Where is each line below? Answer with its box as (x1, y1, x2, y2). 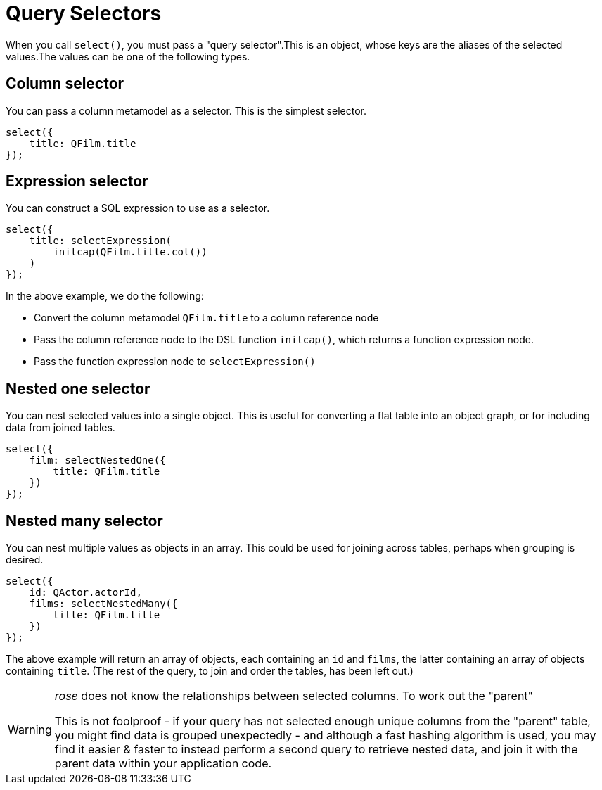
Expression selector (6, 172, 148, 191)
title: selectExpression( (29, 235, 172, 247)
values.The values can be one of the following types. (6, 50, 250, 63)
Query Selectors (6, 1, 162, 25)
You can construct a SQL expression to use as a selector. (6, 202, 270, 215)
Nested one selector (6, 379, 150, 397)
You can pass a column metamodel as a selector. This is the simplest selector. (6, 104, 366, 117)
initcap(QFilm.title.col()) (53, 246, 207, 258)
